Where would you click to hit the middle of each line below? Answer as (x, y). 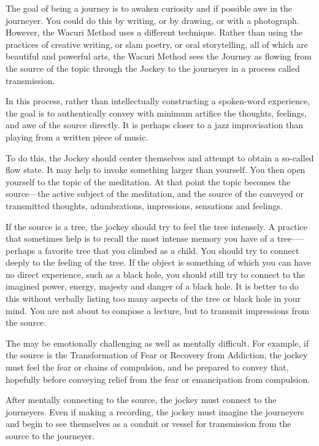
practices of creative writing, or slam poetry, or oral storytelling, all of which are (157, 44)
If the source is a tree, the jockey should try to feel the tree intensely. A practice (157, 226)
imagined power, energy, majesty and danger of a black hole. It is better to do (152, 286)
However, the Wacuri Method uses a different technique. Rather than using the (154, 32)
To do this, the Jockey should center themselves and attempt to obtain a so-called (160, 157)
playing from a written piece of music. (77, 136)
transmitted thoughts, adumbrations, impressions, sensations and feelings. (144, 205)
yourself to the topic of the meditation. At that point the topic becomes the (148, 181)
